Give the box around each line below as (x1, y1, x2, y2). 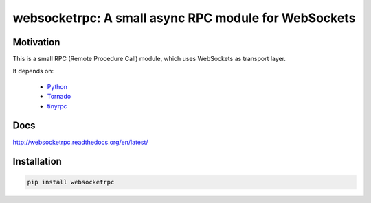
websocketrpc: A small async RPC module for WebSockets (12, 10, 356, 25)
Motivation (12, 36, 60, 48)
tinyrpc (47, 101, 67, 110)
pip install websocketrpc (27, 178, 115, 186)
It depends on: (12, 67, 54, 75)
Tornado (47, 93, 71, 101)
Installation (12, 156, 62, 167)
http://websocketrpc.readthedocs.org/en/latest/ (12, 138, 148, 146)
